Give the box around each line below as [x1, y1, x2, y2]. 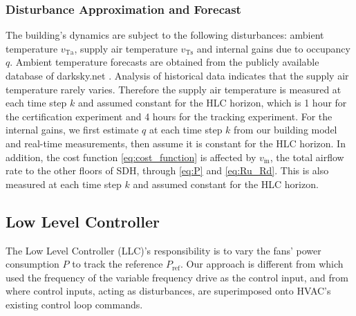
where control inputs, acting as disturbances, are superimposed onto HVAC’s [6, 284, 331, 298]
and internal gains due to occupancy [196, 41, 350, 55]
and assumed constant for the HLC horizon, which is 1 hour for [77, 95, 347, 110]
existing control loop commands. [6, 297, 143, 311]
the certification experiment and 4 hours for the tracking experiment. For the [6, 109, 332, 123]
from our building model [234, 122, 337, 137]
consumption [6, 257, 59, 271]
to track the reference [72, 257, 163, 271]
